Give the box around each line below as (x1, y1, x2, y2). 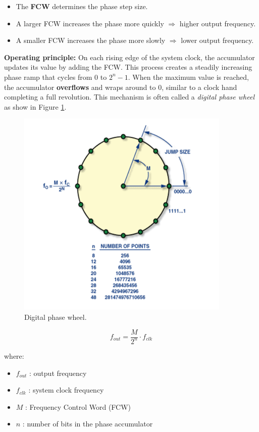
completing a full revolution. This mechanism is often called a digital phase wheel (4, 91, 254, 102)
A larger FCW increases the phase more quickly (16, 18, 164, 28)
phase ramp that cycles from (4, 71, 92, 82)
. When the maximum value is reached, (128, 71, 249, 82)
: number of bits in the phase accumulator (22, 418, 153, 429)
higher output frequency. (179, 18, 256, 28)
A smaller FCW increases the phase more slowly (16, 35, 166, 45)
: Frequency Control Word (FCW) (25, 401, 131, 412)
